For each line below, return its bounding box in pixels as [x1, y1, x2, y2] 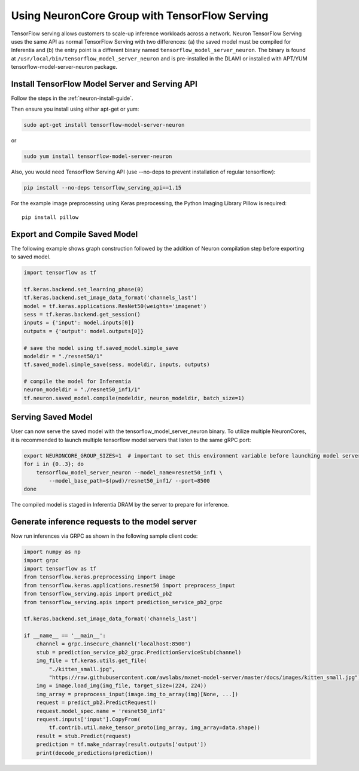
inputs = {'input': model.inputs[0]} [23, 319, 135, 326]
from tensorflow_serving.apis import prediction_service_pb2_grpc [23, 599, 223, 605]
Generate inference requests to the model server [11, 517, 197, 527]
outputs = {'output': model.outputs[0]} [23, 328, 144, 334]
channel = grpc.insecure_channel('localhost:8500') [36, 641, 191, 647]
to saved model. [11, 253, 51, 260]
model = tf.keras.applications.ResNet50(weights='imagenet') [23, 303, 207, 309]
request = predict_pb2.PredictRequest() [36, 699, 157, 706]
